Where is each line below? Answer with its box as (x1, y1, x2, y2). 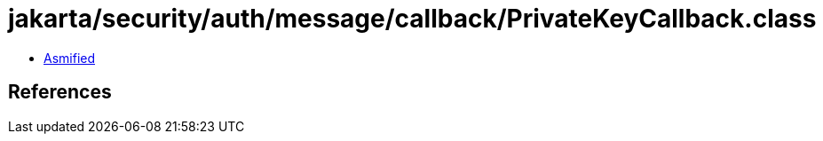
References (8, 81, 112, 104)
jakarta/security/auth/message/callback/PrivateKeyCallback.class (8, 4, 817, 34)
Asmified (44, 50, 96, 66)
